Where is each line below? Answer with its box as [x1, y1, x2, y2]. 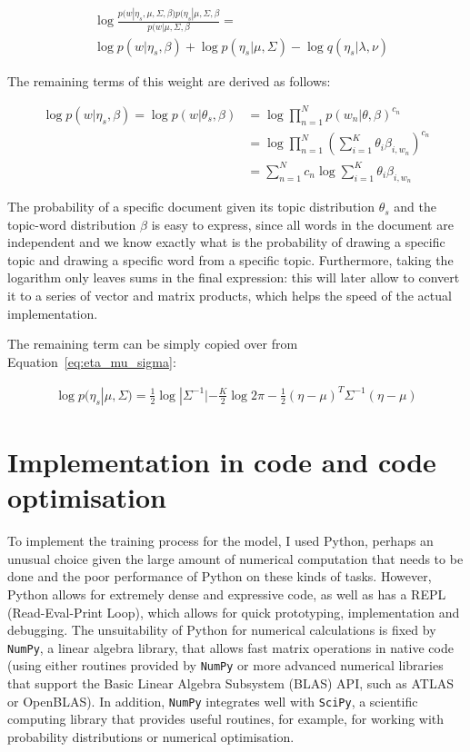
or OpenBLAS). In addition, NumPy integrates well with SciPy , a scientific [7, 691, 418, 710]
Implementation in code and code [7, 443, 436, 480]
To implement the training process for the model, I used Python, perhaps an [7, 531, 434, 550]
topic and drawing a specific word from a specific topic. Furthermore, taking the [7, 250, 454, 269]
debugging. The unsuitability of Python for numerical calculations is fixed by [7, 620, 436, 639]
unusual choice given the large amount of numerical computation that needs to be [7, 549, 464, 568]
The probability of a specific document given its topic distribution [7, 197, 375, 216]
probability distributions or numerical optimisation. [7, 727, 295, 746]
